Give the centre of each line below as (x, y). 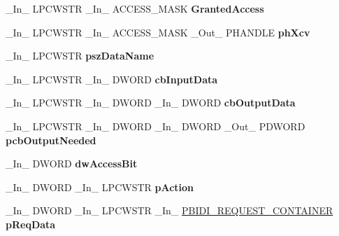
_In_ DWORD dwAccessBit (72, 164)
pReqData (31, 224)
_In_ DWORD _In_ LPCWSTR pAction (100, 187)
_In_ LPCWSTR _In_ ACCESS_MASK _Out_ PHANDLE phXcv (158, 32)
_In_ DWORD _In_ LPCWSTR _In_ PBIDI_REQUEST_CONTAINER (169, 210)
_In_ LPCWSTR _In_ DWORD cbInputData (112, 79)
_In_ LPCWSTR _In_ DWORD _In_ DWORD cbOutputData (151, 103)
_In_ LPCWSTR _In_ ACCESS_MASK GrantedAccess (135, 8)
